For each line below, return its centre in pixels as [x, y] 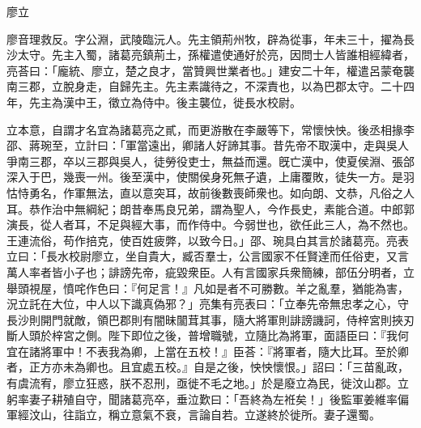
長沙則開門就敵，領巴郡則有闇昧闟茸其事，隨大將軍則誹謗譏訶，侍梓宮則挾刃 [210, 319]
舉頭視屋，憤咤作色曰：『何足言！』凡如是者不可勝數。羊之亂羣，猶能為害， [208, 288]
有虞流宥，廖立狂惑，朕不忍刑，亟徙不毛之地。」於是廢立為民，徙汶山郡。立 [208, 383]
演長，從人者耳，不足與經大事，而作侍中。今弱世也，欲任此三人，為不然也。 [210, 225]
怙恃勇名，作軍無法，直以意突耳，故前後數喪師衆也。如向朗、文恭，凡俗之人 [210, 192]
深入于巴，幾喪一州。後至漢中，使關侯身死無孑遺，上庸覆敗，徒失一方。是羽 [210, 177]
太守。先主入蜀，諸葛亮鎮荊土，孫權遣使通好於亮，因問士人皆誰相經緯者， [216, 55]
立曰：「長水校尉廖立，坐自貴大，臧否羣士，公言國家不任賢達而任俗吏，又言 [208, 256]
